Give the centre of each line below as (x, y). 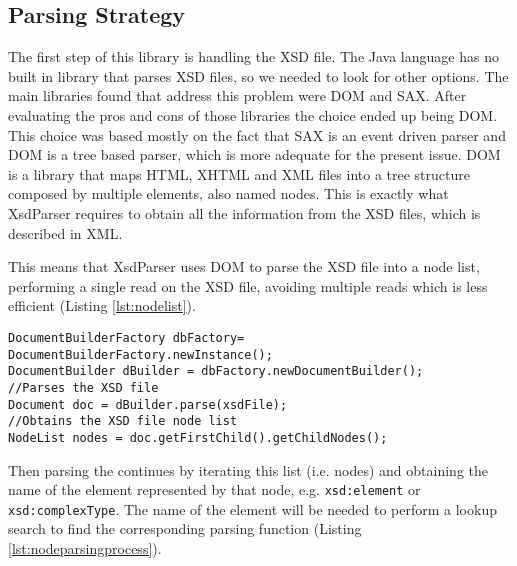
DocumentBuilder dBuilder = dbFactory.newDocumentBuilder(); (216, 371)
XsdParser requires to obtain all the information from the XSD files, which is (244, 212)
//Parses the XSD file (83, 387)
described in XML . (65, 232)
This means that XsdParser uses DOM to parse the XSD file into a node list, (244, 266)
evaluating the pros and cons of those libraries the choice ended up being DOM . (253, 114)
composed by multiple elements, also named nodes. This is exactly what (228, 193)
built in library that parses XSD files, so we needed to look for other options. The (258, 75)
